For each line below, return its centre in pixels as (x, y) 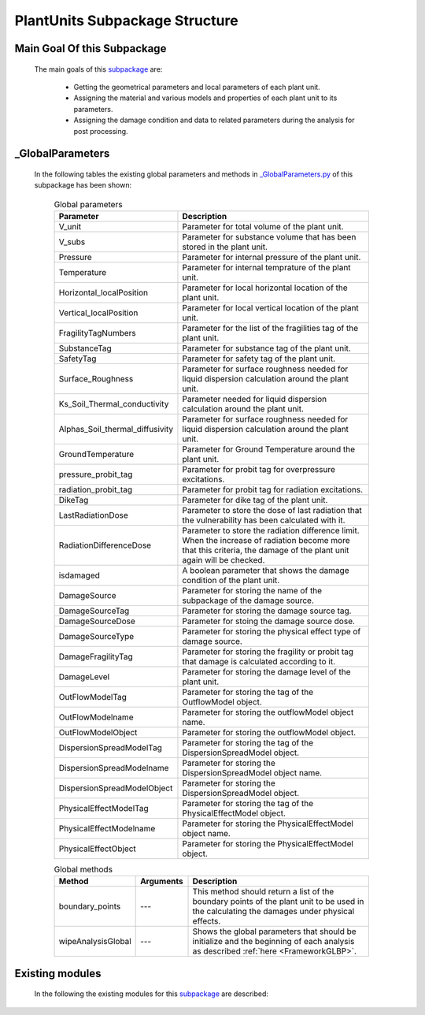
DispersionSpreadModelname (114, 768)
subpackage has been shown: (83, 185)
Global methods (83, 869)
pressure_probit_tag (96, 474)
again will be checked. (224, 560)
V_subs (72, 242)
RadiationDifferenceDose (105, 545)
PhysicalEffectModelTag (103, 809)
